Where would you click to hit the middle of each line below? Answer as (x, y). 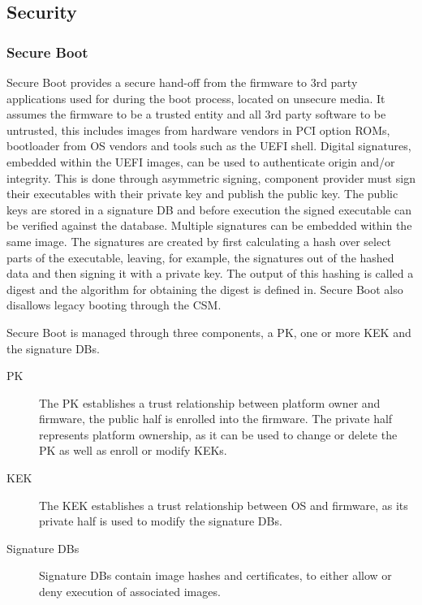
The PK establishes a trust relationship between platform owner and (210, 402)
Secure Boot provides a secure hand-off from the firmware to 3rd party (182, 82)
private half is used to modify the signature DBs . (161, 521)
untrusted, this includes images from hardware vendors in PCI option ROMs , (198, 130)
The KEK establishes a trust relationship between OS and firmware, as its (224, 505)
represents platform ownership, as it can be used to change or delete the (218, 434)
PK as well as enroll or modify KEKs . (133, 450)
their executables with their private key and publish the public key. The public (202, 194)
